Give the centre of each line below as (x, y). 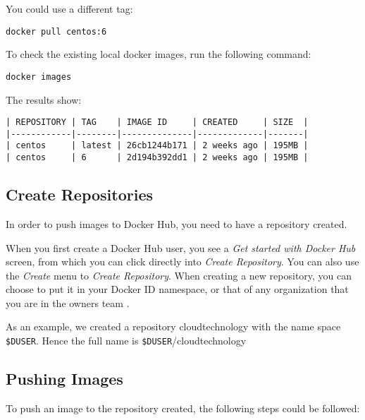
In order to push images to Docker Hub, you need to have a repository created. (177, 223)
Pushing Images (64, 379)
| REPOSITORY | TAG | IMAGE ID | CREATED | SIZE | (157, 122)
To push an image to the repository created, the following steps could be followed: (183, 408)
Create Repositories (80, 194)
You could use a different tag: (69, 8)
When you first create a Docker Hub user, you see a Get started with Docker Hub (181, 247)
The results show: (44, 99)
